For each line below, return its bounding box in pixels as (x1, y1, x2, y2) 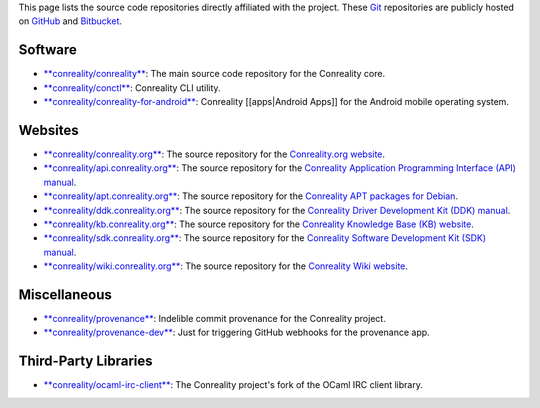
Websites (18, 121, 79, 139)
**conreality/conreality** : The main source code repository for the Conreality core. (43, 68, 385, 80)
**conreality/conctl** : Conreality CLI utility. (43, 81, 221, 94)
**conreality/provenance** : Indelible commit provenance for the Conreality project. (43, 313, 387, 325)
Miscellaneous (18, 286, 112, 303)
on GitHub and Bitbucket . (18, 15, 123, 27)
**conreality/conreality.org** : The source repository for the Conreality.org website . (43, 148, 385, 160)
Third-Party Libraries (18, 353, 154, 370)
